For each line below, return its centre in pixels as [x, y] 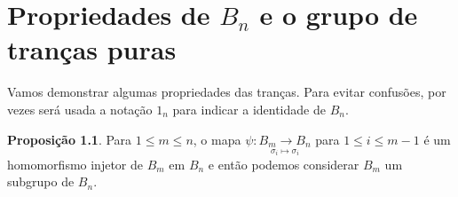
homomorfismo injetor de [75, 164]
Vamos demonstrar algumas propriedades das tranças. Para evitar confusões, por [227, 92]
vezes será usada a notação [80, 109]
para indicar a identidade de [249, 109]
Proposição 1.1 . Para [70, 139]
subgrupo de [41, 181]
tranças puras [92, 49]
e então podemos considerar [284, 164]
